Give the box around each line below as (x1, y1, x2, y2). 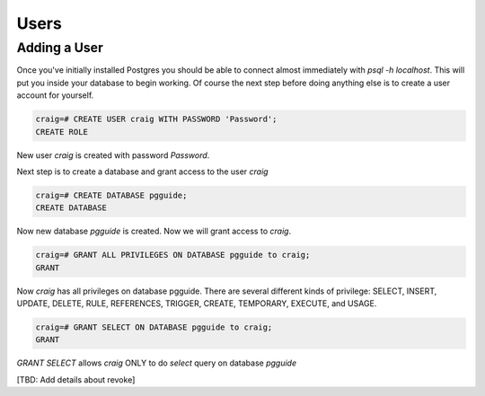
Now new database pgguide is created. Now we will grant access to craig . (16, 225, 292, 237)
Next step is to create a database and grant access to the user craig (16, 166, 269, 177)
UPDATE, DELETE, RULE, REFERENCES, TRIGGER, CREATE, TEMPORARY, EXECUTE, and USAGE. (16, 298, 377, 309)
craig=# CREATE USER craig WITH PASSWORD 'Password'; (35, 114, 278, 125)
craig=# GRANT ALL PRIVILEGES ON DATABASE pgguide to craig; (35, 250, 311, 260)
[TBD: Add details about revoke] (16, 374, 136, 385)
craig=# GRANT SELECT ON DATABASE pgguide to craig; (35, 322, 273, 332)
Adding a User (16, 40, 103, 56)
